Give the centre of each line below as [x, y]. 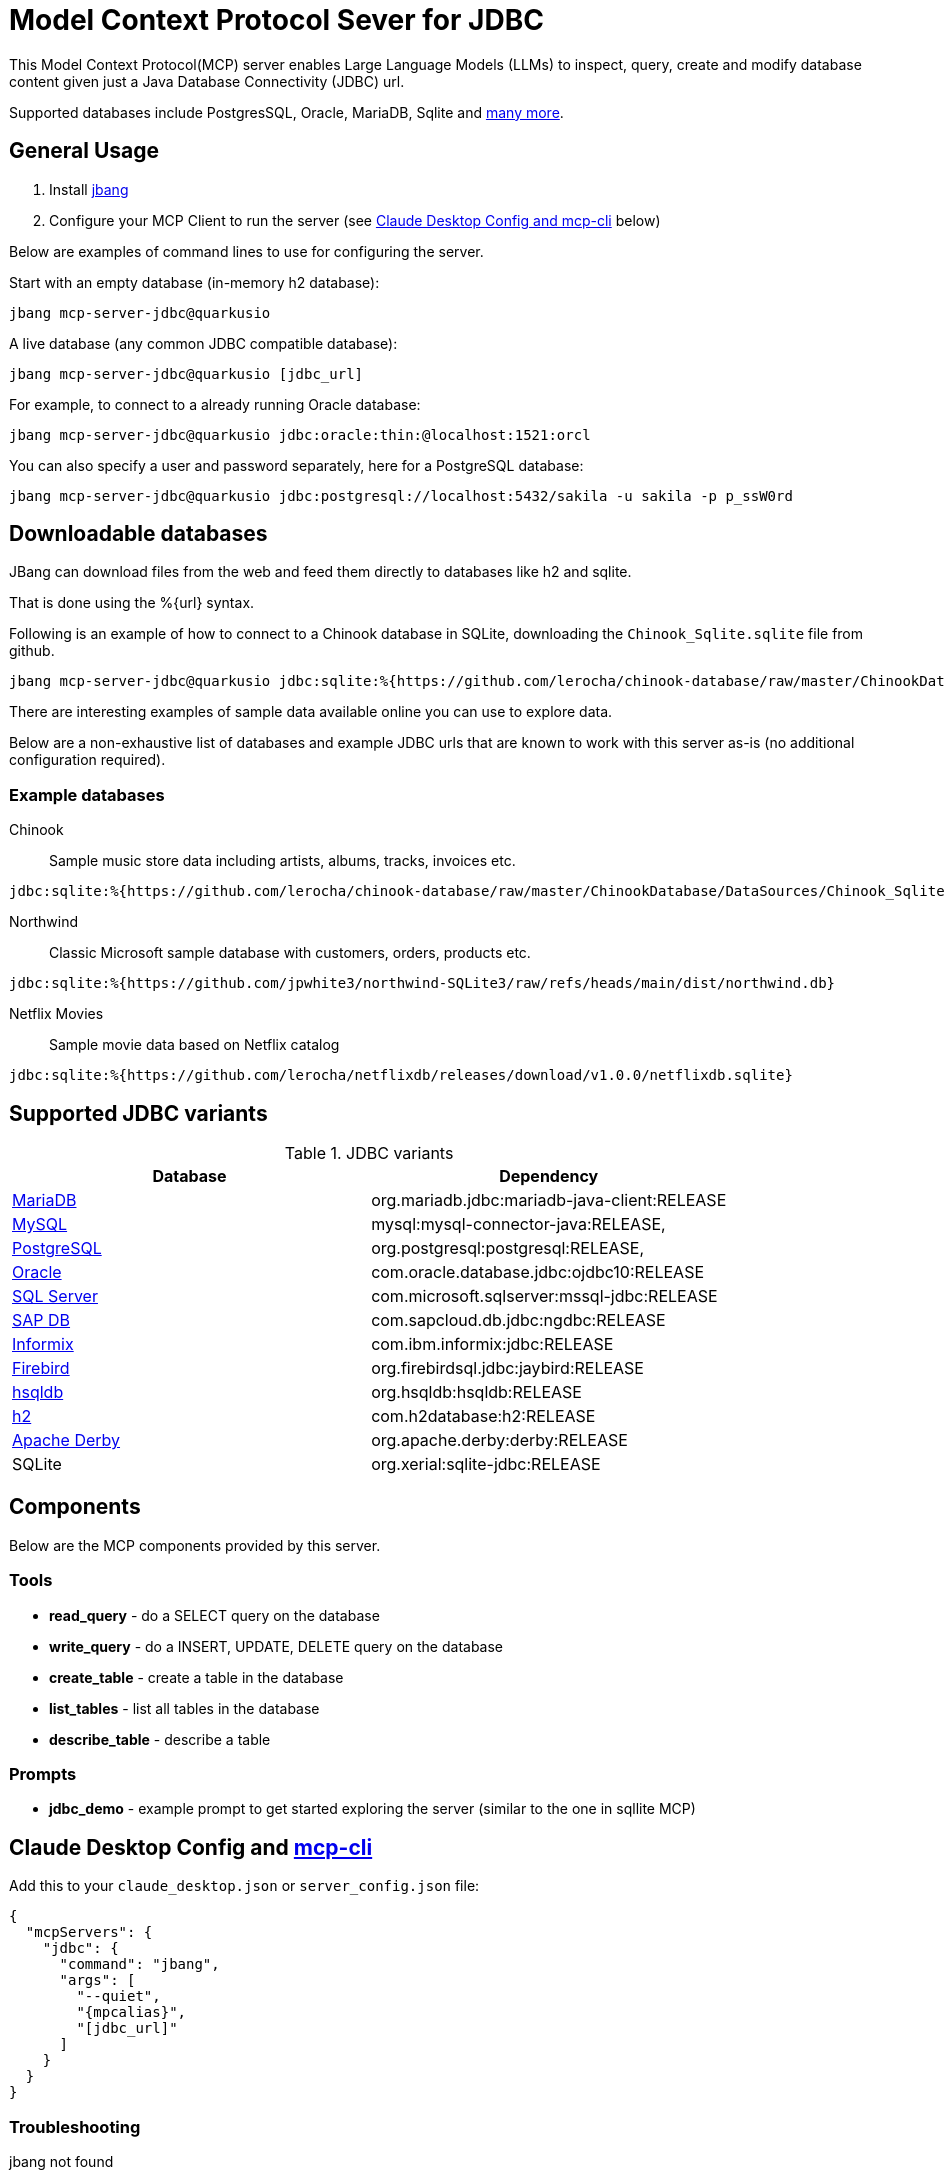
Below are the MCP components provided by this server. [195, 1545]
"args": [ [97, 1980]
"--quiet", [118, 1996]
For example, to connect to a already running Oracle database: [215, 404]
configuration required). [87, 760]
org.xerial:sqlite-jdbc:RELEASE [486, 1464]
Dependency [549, 1176]
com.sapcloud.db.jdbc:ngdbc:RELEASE [518, 1320]
